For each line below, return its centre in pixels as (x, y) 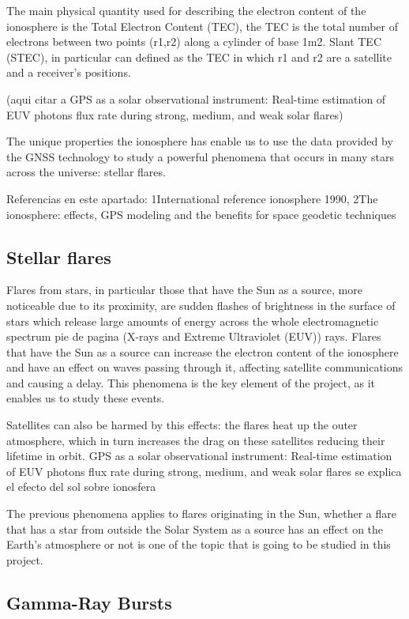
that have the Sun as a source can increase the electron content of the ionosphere (203, 351)
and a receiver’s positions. (69, 72)
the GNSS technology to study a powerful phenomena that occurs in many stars (200, 156)
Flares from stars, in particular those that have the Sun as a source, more (184, 290)
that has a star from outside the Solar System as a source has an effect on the (195, 528)
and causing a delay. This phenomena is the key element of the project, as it (191, 382)
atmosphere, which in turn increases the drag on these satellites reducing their (196, 440)
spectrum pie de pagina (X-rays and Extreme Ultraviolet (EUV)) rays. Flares (194, 336)
